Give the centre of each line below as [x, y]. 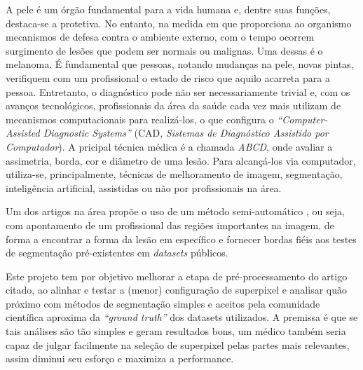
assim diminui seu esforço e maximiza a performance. [120, 358]
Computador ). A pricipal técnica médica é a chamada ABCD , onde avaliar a [169, 146]
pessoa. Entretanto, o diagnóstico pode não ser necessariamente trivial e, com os [178, 91]
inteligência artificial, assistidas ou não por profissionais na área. [144, 187]
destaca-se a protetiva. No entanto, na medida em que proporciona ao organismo [179, 23]
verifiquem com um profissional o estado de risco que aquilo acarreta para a [168, 77]
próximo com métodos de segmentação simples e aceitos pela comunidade [163, 303]
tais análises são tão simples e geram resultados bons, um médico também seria [176, 331]
